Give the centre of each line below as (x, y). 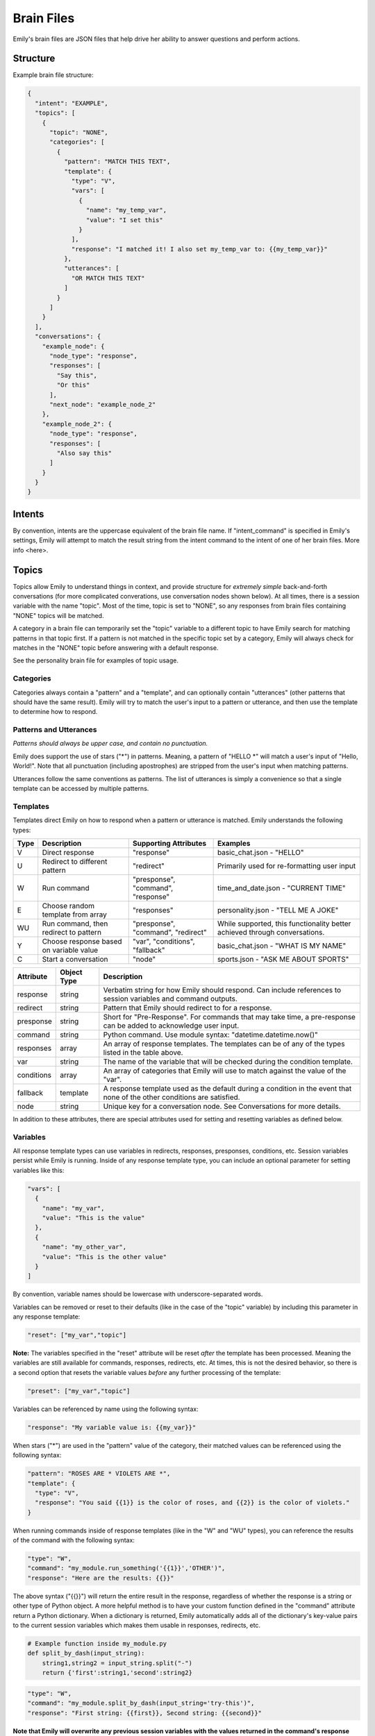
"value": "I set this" (124, 220)
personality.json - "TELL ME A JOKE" (278, 910)
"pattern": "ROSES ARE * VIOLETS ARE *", (99, 1474)
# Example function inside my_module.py (97, 1644)
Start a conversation (75, 959)
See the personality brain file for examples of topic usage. (95, 660)
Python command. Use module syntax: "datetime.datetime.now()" (211, 1035)
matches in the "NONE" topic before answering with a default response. (116, 648)
